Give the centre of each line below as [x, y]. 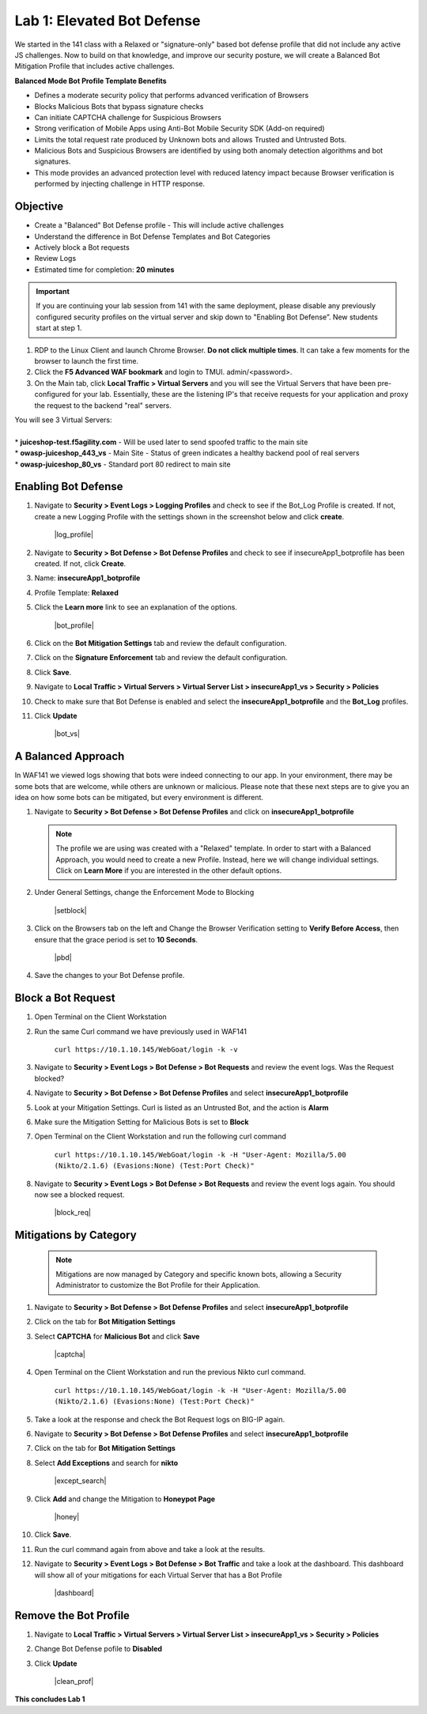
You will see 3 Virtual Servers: [63, 420]
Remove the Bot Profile [72, 1616]
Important [53, 292]
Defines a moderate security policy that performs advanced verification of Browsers [172, 96]
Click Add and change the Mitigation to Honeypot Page [125, 1499]
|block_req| [72, 1213]
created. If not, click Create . [80, 564]
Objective [39, 207]
